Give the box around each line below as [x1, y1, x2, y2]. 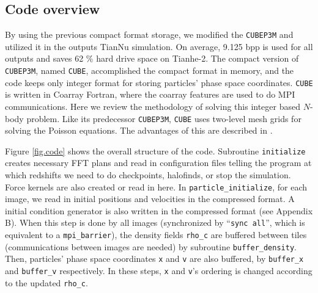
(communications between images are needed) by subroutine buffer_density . [5, 240, 297, 253]
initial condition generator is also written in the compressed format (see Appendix [5, 204, 313, 217]
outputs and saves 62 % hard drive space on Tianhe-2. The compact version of [5, 52, 299, 65]
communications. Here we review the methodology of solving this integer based [5, 99, 300, 112]
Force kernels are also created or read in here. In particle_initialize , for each [5, 180, 308, 193]
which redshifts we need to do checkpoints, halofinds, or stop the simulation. [5, 168, 291, 181]
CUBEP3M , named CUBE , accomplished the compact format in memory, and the [5, 64, 294, 77]
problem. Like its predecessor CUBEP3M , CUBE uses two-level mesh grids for [26, 112, 301, 125]
